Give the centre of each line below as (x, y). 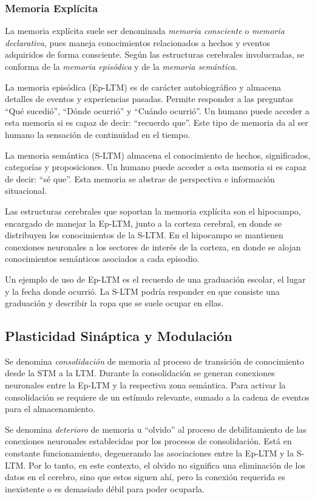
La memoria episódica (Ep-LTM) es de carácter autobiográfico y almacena (143, 87)
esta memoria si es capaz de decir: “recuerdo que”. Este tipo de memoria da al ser (157, 122)
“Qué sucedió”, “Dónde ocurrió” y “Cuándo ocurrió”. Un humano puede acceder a (157, 110)
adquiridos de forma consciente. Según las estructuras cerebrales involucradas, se (155, 54)
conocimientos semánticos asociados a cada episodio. (102, 259)
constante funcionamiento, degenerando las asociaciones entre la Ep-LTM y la (149, 453)
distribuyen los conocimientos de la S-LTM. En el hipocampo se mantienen (144, 235)
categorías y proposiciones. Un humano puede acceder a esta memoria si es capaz (156, 167)
